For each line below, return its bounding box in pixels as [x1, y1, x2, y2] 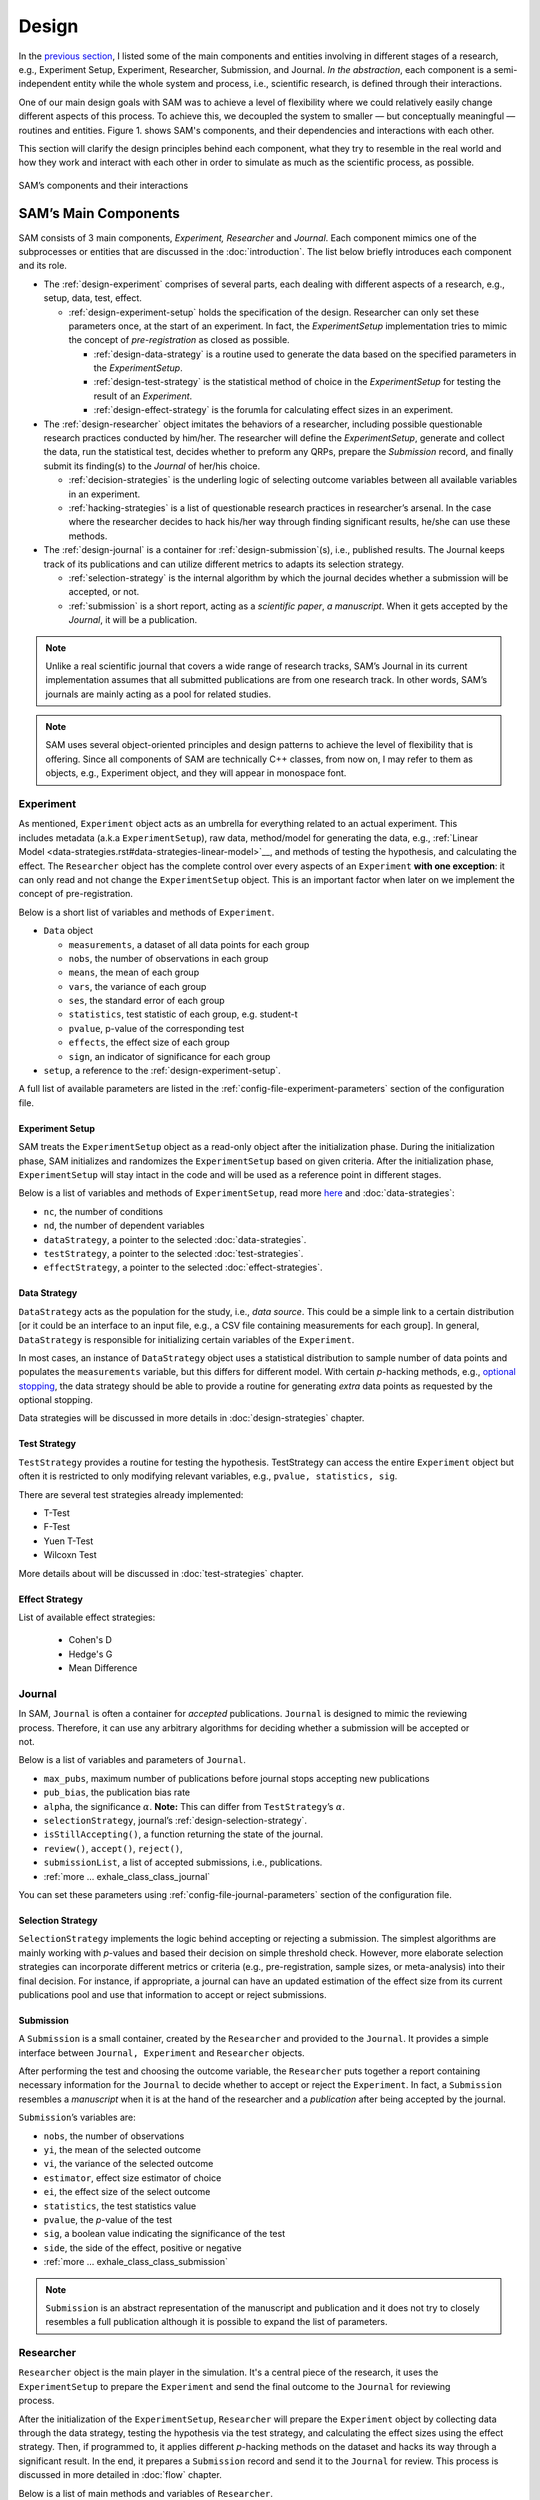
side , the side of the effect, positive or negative [43, 2241, 242, 2254]
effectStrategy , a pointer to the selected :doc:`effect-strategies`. [43, 1261, 323, 1274]
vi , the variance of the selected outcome [43, 2158, 214, 2170]
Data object [43, 925, 94, 937]
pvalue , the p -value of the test [43, 2214, 173, 2225]
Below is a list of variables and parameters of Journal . [18, 1754, 247, 1766]
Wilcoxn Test [43, 1549, 97, 1561]
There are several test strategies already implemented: [18, 1488, 244, 1500]
